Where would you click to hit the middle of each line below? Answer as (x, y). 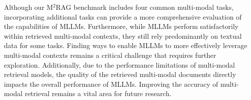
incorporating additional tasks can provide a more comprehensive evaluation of (123, 16)
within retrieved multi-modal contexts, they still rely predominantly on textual (123, 36)
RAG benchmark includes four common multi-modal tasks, (145, 7)
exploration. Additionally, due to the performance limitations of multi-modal (120, 64)
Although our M (29, 7)
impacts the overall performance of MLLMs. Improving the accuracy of (111, 84)
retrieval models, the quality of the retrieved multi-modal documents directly (120, 74)
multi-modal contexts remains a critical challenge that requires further (110, 55)
